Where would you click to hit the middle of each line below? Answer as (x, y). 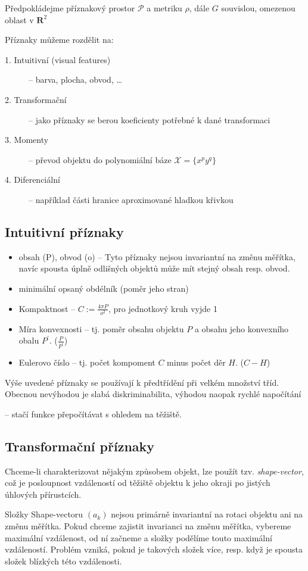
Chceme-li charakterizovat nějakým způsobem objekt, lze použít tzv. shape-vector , (154, 471)
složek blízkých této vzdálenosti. (63, 561)
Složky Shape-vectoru (44, 514)
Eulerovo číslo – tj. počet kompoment (87, 362)
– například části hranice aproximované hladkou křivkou (131, 199)
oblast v (19, 19)
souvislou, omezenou (258, 8)
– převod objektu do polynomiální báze (100, 159)
